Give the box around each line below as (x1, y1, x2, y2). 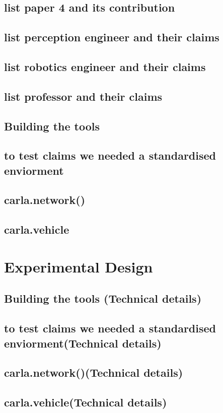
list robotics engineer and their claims (4, 58, 206, 74)
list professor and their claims (4, 88, 163, 104)
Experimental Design (4, 256, 153, 277)
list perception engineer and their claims (4, 29, 219, 45)
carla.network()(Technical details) (4, 365, 183, 380)
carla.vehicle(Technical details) (4, 394, 167, 410)
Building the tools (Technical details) (4, 291, 202, 306)
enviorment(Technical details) (4, 335, 162, 351)
